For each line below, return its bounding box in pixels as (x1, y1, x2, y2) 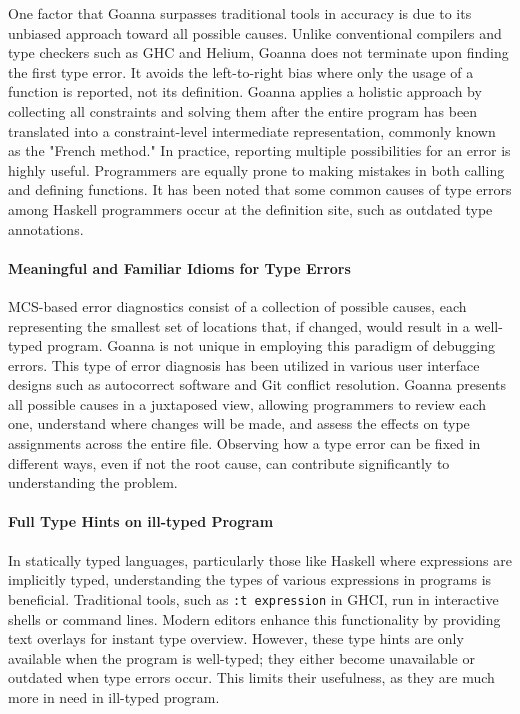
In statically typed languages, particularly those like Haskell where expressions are (8, 549, 512, 570)
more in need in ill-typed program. (8, 686, 220, 707)
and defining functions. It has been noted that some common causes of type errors (8, 179, 512, 200)
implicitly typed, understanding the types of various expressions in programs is (8, 569, 492, 590)
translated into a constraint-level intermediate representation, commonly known (8, 120, 496, 141)
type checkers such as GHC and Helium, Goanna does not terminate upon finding (8, 42, 509, 63)
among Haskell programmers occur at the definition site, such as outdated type (8, 198, 493, 219)
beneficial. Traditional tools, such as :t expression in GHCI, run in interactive (8, 588, 499, 609)
